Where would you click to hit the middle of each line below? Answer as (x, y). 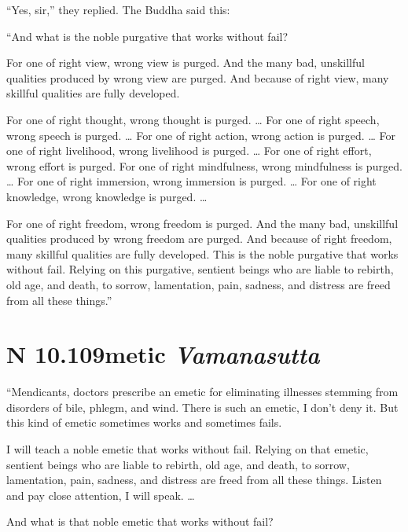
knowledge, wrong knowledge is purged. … (107, 196)
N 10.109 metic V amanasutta (163, 354)
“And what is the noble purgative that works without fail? (147, 36)
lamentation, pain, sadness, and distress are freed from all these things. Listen (194, 480)
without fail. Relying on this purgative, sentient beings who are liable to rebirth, (200, 269)
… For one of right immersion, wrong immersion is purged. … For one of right (191, 181)
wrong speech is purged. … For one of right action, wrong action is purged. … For (201, 135)
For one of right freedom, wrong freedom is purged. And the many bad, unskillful (202, 223)
